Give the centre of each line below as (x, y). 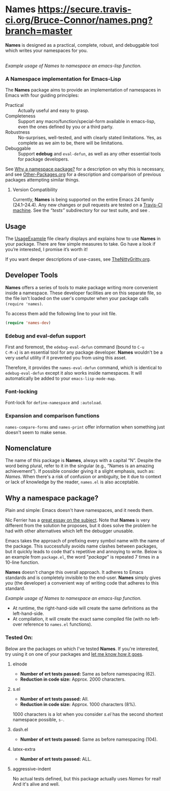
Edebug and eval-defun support (46, 336)
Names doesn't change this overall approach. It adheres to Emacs (74, 572)
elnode (20, 664)
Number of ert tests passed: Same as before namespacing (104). (89, 739)
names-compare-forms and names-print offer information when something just (85, 427)
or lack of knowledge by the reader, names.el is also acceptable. (72, 482)
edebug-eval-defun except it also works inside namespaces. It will (74, 373)
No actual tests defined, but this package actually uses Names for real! (87, 778)
